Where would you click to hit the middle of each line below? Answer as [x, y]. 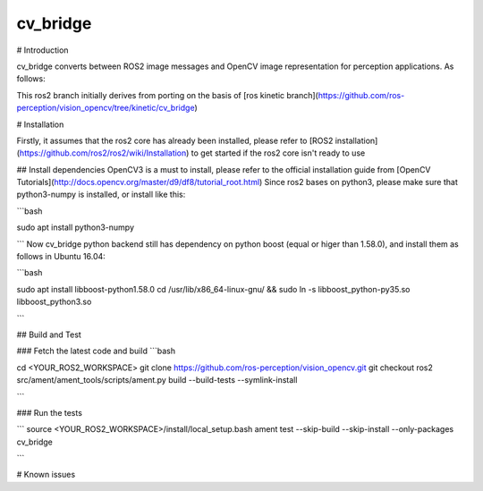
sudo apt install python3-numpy [75, 227]
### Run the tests [49, 412]
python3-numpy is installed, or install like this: [101, 195]
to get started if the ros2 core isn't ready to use [278, 153]
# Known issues [46, 475]
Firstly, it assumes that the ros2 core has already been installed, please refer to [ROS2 [175, 140]
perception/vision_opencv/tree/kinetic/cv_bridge [106, 108]
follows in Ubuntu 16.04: [61, 257]
